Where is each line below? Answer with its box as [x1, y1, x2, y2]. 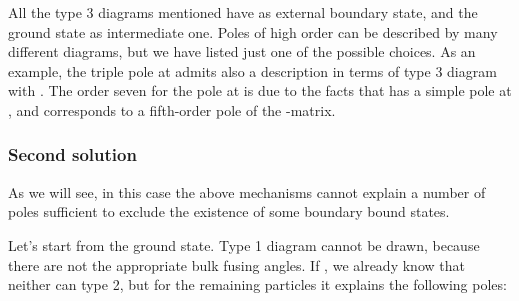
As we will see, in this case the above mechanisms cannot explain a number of [8, 181, 486, 202]
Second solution [8, 142, 137, 167]
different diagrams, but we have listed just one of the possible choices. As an [8, 41, 476, 62]
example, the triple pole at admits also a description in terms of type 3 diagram [8, 60, 497, 81]
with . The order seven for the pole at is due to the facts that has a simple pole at [8, 80, 512, 101]
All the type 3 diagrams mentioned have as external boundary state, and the [8, 2, 478, 22]
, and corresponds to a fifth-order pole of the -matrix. [8, 99, 336, 120]
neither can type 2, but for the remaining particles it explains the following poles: [8, 274, 507, 295]
